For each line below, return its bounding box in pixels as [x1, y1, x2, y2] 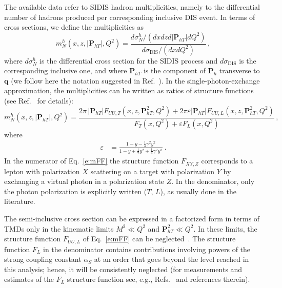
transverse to [219, 65, 260, 76]
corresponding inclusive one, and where [4, 65, 127, 76]
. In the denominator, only [171, 176, 255, 187]
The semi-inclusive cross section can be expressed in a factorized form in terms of [4, 213, 260, 224]
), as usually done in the [160, 186, 236, 196]
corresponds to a [201, 155, 253, 166]
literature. [4, 196, 35, 207]
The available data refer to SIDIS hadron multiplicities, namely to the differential [4, 2, 260, 12]
